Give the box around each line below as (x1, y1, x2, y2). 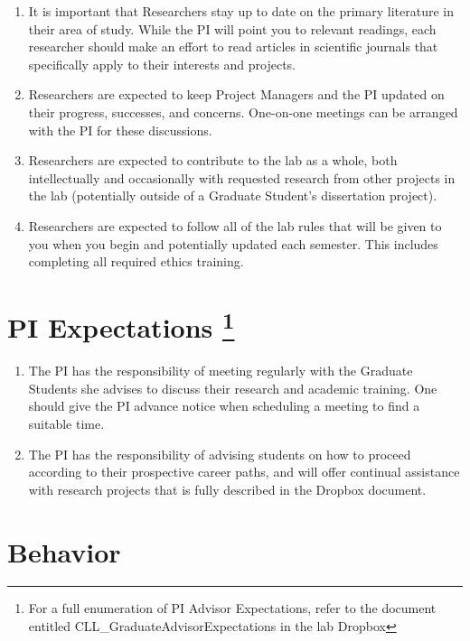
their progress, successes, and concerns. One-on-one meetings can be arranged (28, 102, 458, 121)
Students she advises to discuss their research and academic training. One (28, 378, 437, 397)
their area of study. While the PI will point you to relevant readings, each (28, 19, 437, 38)
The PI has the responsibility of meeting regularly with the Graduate (28, 361, 413, 380)
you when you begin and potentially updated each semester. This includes (28, 234, 438, 253)
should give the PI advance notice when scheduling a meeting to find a (28, 396, 420, 415)
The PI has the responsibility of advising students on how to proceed (28, 444, 411, 463)
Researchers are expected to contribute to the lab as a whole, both (28, 151, 398, 170)
